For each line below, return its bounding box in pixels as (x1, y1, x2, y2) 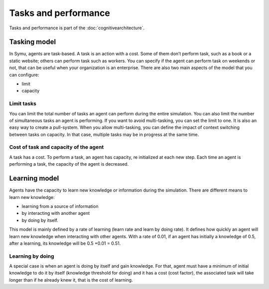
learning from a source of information (21, 203, 99, 209)
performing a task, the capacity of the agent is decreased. (9, 161, 129, 167)
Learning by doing (9, 253, 54, 260)
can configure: (9, 72, 39, 78)
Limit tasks (9, 100, 37, 107)
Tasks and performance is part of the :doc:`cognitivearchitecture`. (9, 25, 144, 31)
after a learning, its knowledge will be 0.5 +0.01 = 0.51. (9, 240, 121, 246)
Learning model (9, 174, 59, 183)
